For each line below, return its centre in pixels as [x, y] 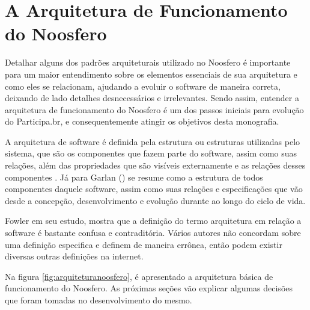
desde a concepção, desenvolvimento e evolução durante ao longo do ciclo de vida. [155, 200]
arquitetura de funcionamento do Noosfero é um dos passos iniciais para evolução [154, 109]
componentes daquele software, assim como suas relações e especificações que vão [154, 189]
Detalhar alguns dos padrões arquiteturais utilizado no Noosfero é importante [148, 62]
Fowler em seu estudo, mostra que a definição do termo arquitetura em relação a [153, 221]
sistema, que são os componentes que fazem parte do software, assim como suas [151, 153]
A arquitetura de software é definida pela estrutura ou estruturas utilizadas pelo [153, 141]
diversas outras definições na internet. [74, 256]
